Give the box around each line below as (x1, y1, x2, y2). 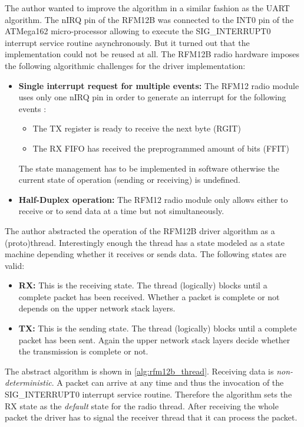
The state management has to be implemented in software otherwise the (18, 162, 279, 174)
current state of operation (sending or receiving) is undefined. (18, 173, 240, 186)
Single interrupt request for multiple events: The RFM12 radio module (18, 79, 299, 91)
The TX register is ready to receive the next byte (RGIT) (32, 122, 241, 134)
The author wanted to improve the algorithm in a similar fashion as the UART (5, 2, 290, 14)
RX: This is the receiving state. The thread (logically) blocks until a (18, 279, 267, 291)
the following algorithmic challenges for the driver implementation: (5, 59, 246, 71)
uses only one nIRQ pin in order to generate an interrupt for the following (18, 91, 286, 103)
